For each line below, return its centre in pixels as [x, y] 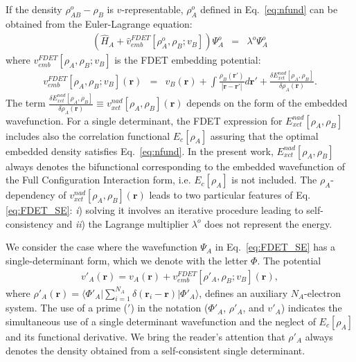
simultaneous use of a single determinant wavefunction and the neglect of [161, 321]
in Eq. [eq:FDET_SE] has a [275, 247]
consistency [29, 223]
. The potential [289, 260]
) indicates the [311, 308]
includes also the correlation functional [88, 135]
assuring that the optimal [264, 135]
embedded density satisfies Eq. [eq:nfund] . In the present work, [140, 151]
